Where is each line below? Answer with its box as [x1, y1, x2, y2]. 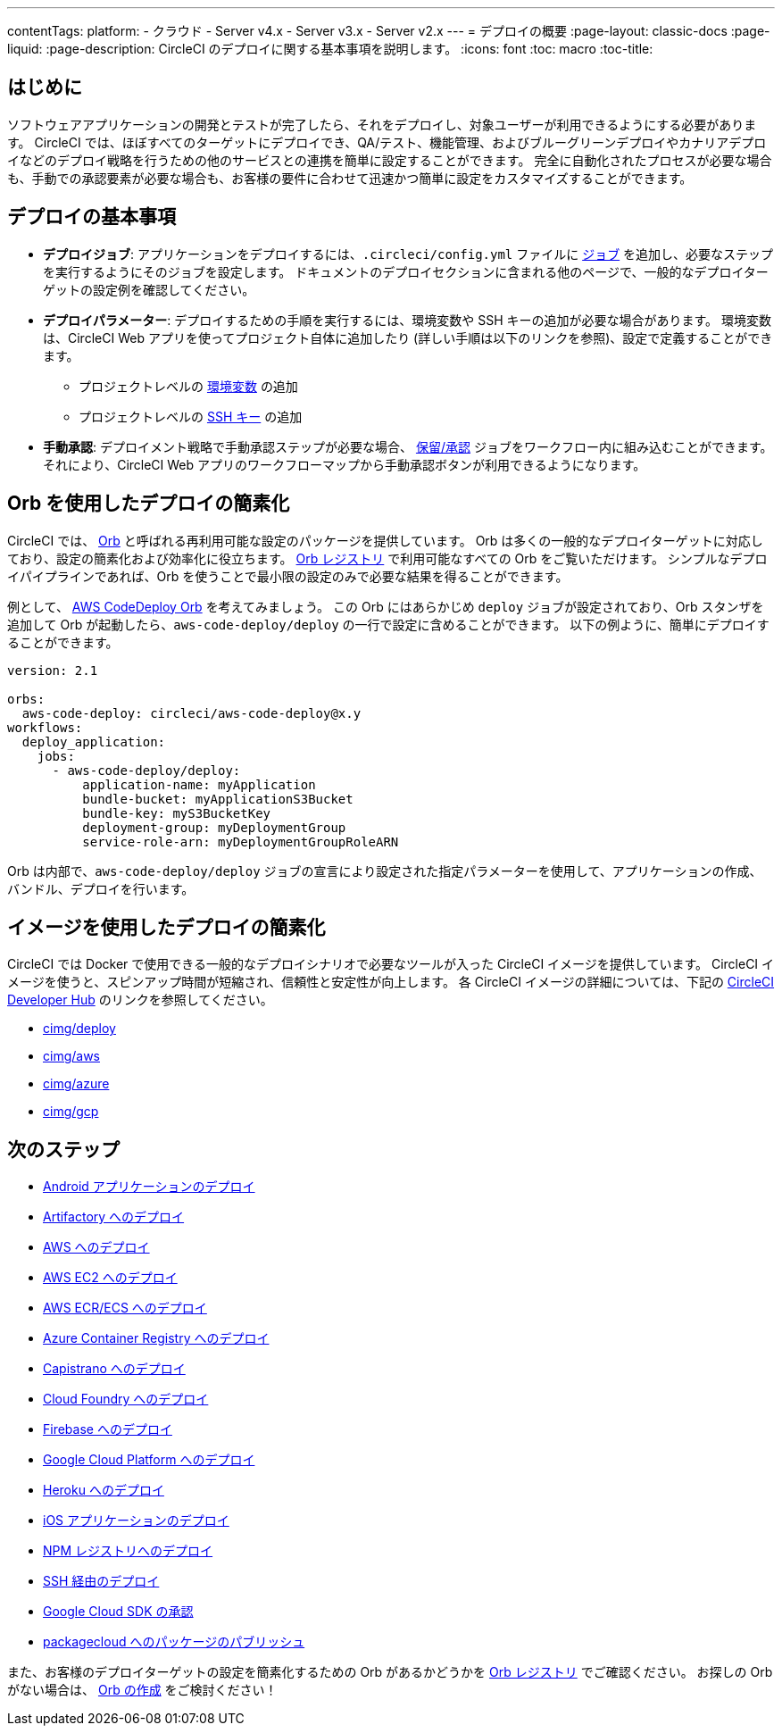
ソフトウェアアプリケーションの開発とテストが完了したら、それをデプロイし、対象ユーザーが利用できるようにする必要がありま [7, 116, 757, 132]
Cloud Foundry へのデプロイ [43, 1391, 209, 1407]
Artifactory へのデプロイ [43, 1209, 185, 1225]
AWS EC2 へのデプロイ [43, 1270, 178, 1286]
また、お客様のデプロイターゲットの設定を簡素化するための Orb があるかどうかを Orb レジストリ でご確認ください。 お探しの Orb [7, 1664, 773, 1680]
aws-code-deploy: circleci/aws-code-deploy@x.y [21, 705, 362, 721]
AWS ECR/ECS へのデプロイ [43, 1300, 207, 1316]
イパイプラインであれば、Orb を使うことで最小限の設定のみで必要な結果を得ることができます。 [7, 568, 569, 584]
